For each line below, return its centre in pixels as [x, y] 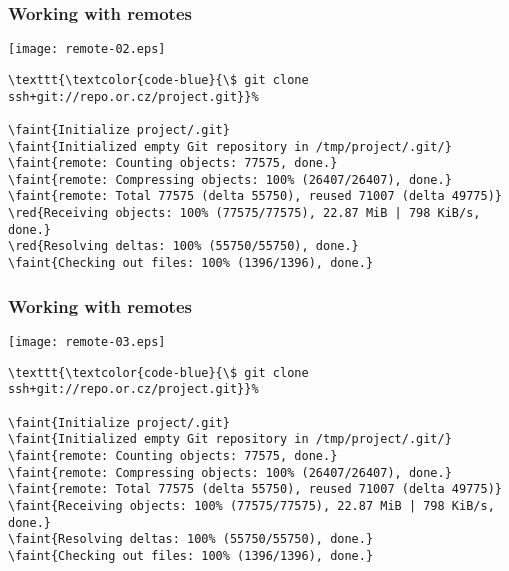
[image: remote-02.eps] [87, 49]
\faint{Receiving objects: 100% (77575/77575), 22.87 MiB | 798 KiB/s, [251, 505]
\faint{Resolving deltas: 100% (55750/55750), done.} [191, 539]
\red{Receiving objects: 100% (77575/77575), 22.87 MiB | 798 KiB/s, [244, 213]
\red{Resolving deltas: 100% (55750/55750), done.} [183, 246]
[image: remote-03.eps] [87, 341]
